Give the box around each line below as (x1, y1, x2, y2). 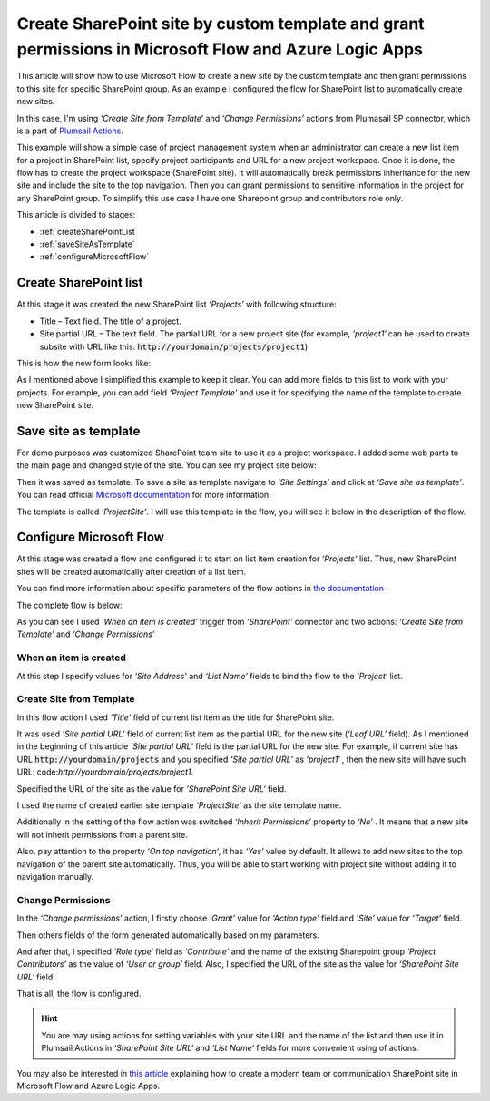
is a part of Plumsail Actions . (16, 125, 124, 136)
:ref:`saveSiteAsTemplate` (39, 239, 135, 249)
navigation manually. (16, 871, 94, 882)
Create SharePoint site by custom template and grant (16, 14, 426, 34)
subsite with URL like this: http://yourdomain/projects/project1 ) (39, 341, 309, 352)
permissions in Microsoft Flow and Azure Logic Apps (16, 39, 424, 59)
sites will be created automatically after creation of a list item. (16, 566, 247, 577)
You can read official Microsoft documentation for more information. (16, 490, 271, 501)
